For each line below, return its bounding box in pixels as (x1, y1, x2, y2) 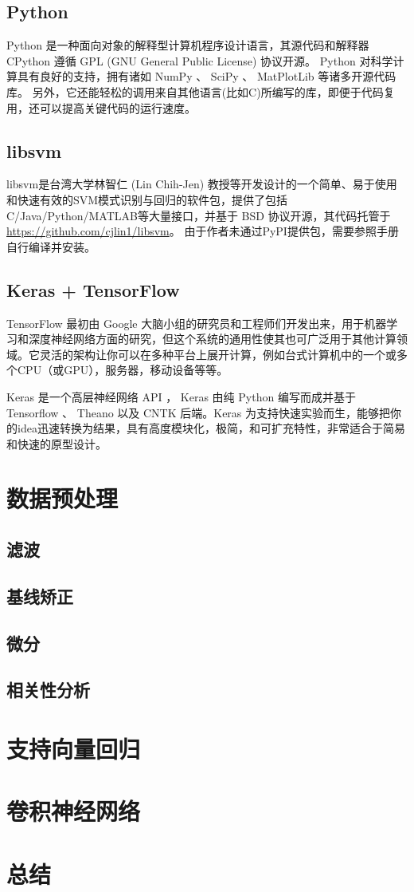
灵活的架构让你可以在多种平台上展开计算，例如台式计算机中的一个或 (39, 345, 396, 362)
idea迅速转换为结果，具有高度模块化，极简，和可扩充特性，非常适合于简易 (17, 420, 405, 436)
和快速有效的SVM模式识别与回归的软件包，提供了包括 (6, 191, 288, 207)
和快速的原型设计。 (6, 435, 107, 452)
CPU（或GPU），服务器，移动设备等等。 (17, 361, 228, 378)
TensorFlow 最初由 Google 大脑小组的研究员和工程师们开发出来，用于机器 (6, 314, 387, 331)
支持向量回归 (6, 732, 141, 764)
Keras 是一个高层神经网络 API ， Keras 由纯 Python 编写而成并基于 (6, 388, 356, 405)
